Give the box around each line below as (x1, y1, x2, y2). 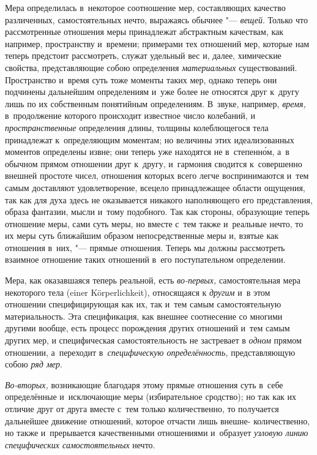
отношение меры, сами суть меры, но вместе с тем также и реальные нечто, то (5, 217, 304, 230)
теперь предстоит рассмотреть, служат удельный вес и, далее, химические (5, 49, 282, 62)
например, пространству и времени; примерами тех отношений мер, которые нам (5, 37, 310, 50)
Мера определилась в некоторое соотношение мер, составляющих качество (5, 1, 286, 13)
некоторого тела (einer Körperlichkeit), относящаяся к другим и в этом (5, 285, 270, 298)
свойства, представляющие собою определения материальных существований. (5, 61, 297, 73)
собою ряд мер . (5, 358, 62, 370)
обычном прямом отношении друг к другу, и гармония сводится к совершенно (5, 157, 302, 170)
